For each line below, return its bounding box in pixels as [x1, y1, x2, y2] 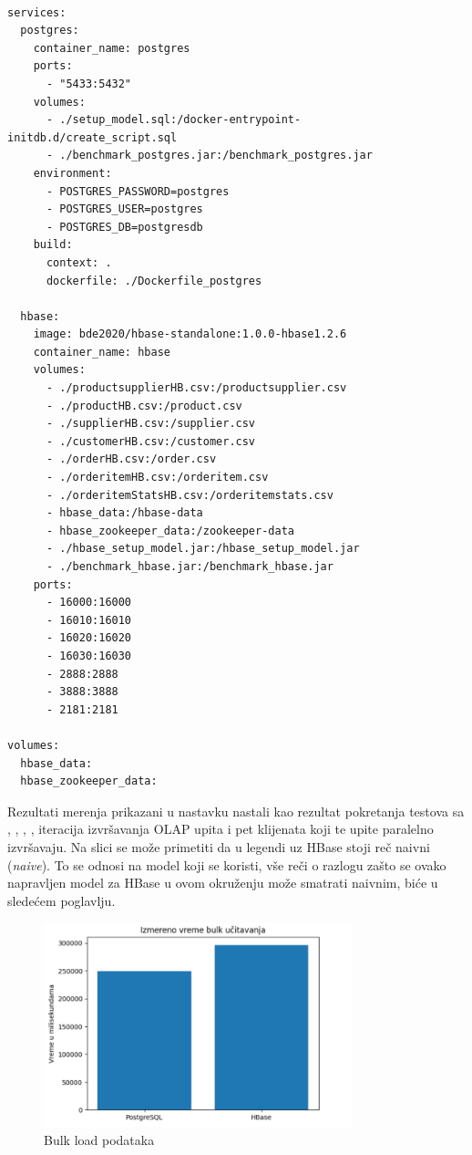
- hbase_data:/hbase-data [46, 506, 203, 520]
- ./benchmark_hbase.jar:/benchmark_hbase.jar [46, 560, 333, 573]
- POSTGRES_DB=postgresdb [46, 220, 203, 234]
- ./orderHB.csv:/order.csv [46, 453, 217, 466]
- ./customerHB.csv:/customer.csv [46, 434, 256, 448]
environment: [33, 166, 112, 180]
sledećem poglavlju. [7, 890, 116, 910]
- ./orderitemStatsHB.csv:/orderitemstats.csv [46, 488, 333, 502]
